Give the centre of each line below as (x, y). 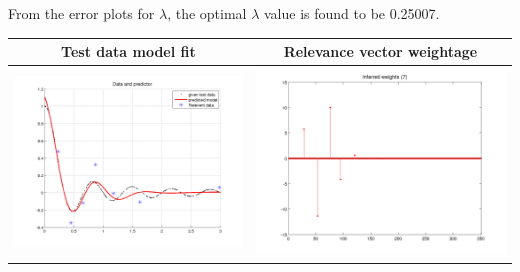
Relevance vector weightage (380, 51)
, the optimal (207, 13)
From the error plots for (81, 13)
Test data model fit (128, 51)
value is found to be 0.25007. (351, 13)
